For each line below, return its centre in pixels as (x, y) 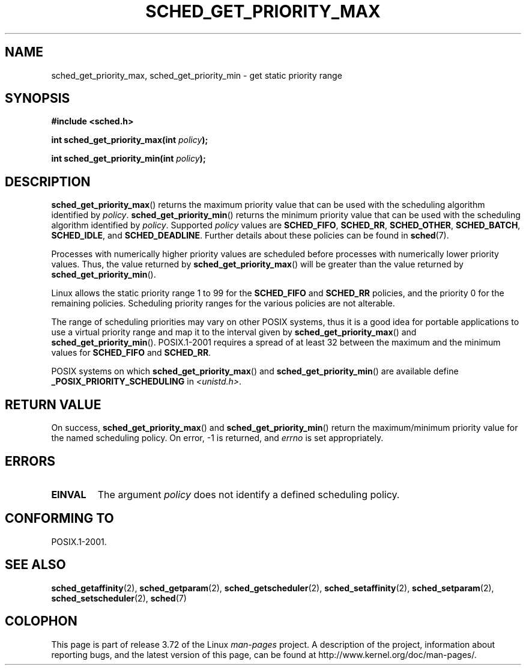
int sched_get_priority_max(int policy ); (130, 140)
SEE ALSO (35, 565)
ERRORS (30, 461)
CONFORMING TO (59, 519)
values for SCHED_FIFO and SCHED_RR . (131, 353)
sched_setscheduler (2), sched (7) (119, 598)
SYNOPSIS (38, 99)
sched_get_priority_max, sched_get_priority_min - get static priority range (197, 75)
